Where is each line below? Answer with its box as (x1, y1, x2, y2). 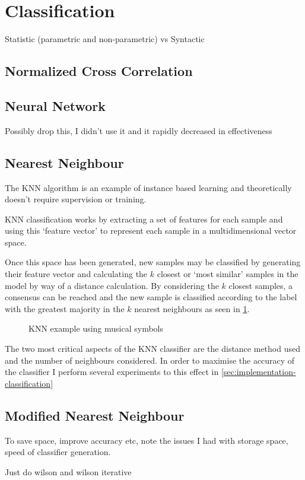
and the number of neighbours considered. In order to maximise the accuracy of (5, 354, 295, 366)
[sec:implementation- (221, 365, 296, 378)
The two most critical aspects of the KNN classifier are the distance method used (5, 342, 300, 355)
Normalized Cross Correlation (5, 62, 193, 80)
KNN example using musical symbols (28, 322, 164, 335)
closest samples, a (228, 279, 293, 291)
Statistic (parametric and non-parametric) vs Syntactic (5, 33, 205, 45)
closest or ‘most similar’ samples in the (157, 268, 298, 280)
